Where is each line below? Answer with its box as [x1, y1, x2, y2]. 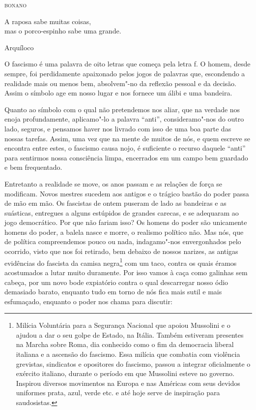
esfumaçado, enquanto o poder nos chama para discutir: [4, 296, 172, 306]
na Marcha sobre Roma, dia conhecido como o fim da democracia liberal [16, 339, 234, 349]
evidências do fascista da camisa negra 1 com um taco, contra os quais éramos [4, 256, 237, 268]
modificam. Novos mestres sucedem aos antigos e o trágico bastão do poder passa [4, 188, 249, 198]
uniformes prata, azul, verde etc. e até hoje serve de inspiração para [16, 387, 220, 398]
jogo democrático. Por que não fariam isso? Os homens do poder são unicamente [4, 217, 247, 227]
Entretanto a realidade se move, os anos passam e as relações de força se [4, 178, 223, 189]
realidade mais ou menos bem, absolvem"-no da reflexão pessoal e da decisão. [4, 78, 236, 88]
